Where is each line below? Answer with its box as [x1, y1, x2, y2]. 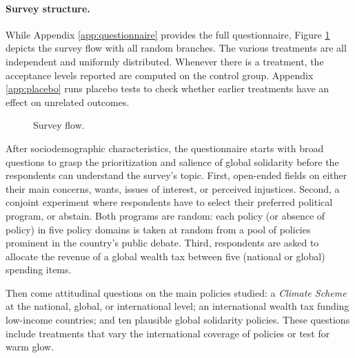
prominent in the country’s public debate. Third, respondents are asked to [6, 235, 319, 250]
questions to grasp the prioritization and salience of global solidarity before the [6, 154, 339, 169]
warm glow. [6, 339, 54, 354]
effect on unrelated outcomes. [6, 94, 130, 109]
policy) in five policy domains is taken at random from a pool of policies [6, 222, 311, 236]
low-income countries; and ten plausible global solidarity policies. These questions [6, 313, 350, 327]
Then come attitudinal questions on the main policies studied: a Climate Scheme [6, 285, 347, 299]
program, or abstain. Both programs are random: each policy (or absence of [6, 208, 325, 222]
